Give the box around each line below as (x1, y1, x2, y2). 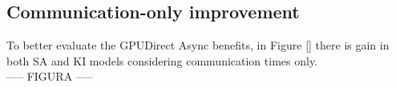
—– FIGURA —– (6, 68, 93, 85)
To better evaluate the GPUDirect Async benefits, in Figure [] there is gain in (6, 37, 390, 53)
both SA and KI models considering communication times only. (6, 52, 318, 69)
